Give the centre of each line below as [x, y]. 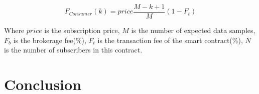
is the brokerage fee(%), [50, 40]
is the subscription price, [82, 30]
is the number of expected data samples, [193, 30]
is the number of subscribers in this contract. [73, 50]
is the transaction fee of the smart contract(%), [170, 40]
